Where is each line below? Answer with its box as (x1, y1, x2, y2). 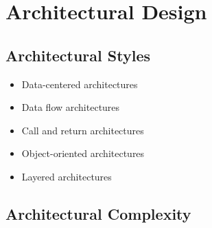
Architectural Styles (5, 44, 150, 65)
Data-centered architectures (21, 76, 138, 91)
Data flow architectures (21, 100, 120, 114)
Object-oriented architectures (21, 146, 145, 160)
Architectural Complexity (5, 203, 191, 224)
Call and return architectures (21, 123, 144, 137)
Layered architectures (21, 169, 112, 183)
